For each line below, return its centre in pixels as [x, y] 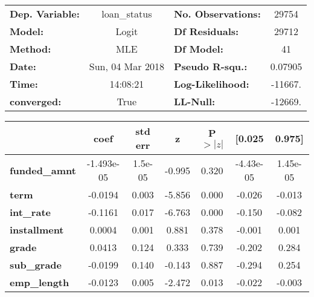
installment [37, 230]
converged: [36, 101]
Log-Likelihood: [211, 84]
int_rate [30, 212]
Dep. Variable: [45, 14]
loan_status [127, 14]
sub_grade [36, 265]
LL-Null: [194, 101]
